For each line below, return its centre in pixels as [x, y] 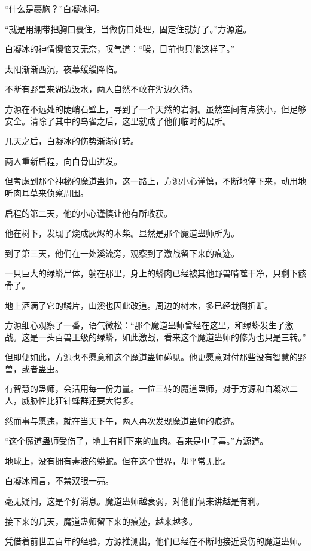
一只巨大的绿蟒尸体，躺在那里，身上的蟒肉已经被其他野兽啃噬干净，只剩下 [151, 273]
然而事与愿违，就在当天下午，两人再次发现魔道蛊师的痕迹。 [122, 420]
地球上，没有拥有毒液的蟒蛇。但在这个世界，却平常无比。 [118, 460]
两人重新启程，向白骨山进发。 [63, 161]
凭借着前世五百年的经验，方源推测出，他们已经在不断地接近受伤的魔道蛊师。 [155, 541]
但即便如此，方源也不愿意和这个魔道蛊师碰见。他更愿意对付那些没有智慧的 [151, 357]
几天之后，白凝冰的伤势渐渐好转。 [72, 141]
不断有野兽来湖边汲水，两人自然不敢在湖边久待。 [101, 89]
